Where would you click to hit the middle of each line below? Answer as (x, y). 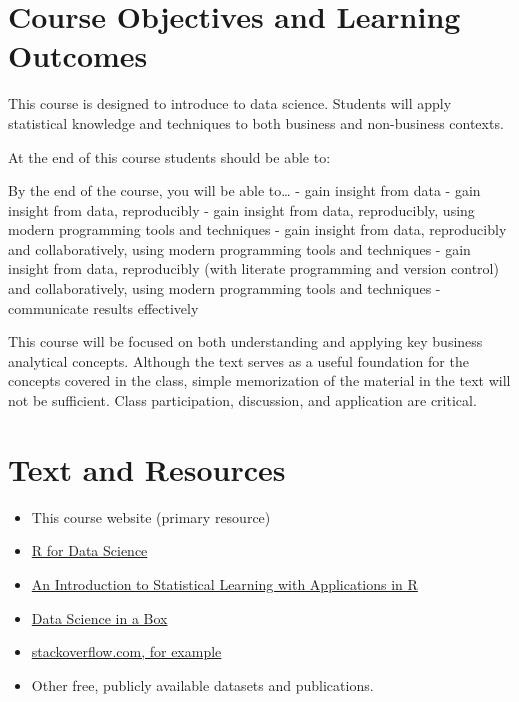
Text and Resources (147, 468)
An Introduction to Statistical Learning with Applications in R (224, 583)
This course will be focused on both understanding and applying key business (245, 341)
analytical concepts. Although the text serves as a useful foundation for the (238, 360)
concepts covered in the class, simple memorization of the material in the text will (259, 380)
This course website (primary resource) (151, 516)
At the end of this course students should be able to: (169, 156)
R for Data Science (89, 550)
